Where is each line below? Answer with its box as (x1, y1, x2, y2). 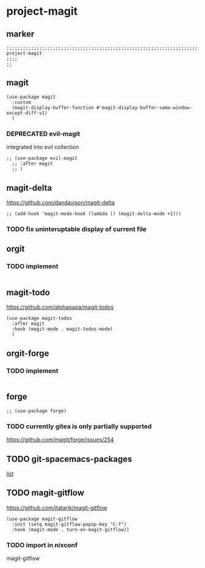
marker (6, 29, 35, 39)
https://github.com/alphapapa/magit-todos (6, 303, 114, 311)
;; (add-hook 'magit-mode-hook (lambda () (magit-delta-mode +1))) (6, 210, 182, 217)
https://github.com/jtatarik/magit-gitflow (6, 504, 108, 511)
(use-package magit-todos (6, 316, 72, 322)
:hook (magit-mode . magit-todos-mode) (12, 326, 113, 332)
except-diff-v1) (6, 110, 48, 116)
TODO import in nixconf (6, 540, 78, 549)
